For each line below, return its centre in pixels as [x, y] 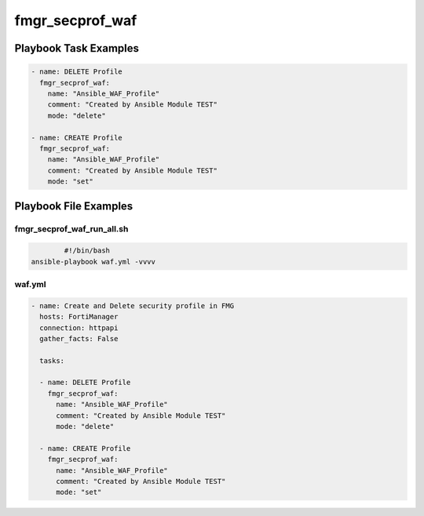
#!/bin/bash [87, 251]
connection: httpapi [79, 328]
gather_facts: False [79, 338]
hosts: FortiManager [79, 317]
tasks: [52, 360]
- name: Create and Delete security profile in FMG [133, 305]
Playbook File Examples [74, 207]
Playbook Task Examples [77, 48]
